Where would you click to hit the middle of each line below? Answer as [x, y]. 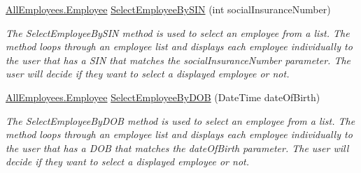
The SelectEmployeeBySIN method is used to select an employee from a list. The [178, 32]
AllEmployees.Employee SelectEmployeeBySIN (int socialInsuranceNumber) [168, 9]
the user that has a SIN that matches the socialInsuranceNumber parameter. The [178, 60]
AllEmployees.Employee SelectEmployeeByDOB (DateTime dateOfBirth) [163, 97]
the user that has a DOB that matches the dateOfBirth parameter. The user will [177, 148]
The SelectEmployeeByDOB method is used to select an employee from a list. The [180, 120]
